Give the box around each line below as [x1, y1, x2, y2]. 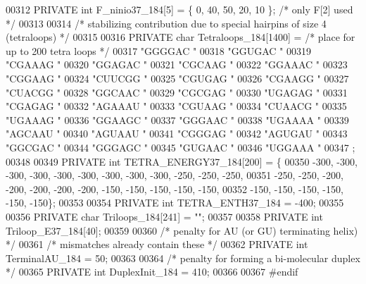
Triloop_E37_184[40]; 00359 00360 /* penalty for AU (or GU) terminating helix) [6, 223, 358, 237]
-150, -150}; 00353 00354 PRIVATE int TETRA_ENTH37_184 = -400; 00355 [6, 195, 344, 210]
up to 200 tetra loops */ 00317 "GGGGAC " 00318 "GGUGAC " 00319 [6, 43, 311, 58]
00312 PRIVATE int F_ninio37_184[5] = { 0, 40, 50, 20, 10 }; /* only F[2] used [6, 2, 353, 16]
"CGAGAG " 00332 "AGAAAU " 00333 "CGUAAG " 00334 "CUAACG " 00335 [6, 99, 347, 113]
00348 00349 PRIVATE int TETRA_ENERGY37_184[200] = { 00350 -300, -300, [6, 154, 358, 168]
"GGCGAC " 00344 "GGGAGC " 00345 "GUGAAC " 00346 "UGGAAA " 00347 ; [6, 140, 355, 154]
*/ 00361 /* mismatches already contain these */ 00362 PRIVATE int [6, 237, 308, 252]
